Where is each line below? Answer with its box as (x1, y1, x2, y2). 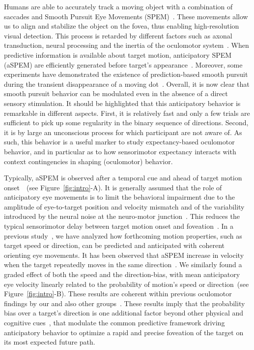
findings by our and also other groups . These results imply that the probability (4, 298, 245, 308)
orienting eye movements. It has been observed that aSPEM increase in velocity (4, 249, 244, 260)
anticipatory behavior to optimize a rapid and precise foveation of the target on (4, 327, 244, 337)
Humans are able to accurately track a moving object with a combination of (4, 1, 233, 11)
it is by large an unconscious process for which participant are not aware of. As (4, 127, 242, 137)
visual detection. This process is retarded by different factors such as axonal (4, 30, 232, 40)
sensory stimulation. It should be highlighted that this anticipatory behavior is (4, 98, 241, 108)
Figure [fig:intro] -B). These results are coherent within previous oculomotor (4, 288, 232, 299)
